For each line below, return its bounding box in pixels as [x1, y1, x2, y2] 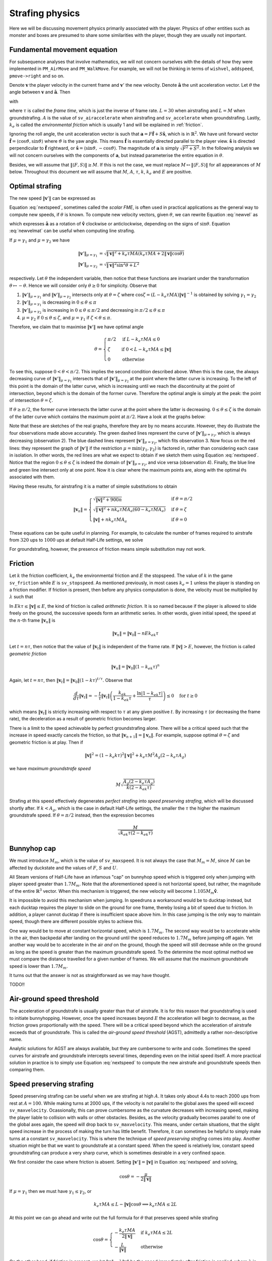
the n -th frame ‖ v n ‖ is [9, 617, 55, 624]
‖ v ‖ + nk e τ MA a [93, 517, 127, 524]
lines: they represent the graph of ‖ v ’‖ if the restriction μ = [9, 445, 131, 451]
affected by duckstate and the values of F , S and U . [9, 865, 118, 871]
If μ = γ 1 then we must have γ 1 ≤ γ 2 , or [9, 1188, 92, 1195]
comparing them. [9, 1067, 45, 1073]
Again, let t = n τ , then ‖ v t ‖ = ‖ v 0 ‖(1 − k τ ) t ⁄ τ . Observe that [9, 676, 132, 684]
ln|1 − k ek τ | [137, 690, 163, 697]
